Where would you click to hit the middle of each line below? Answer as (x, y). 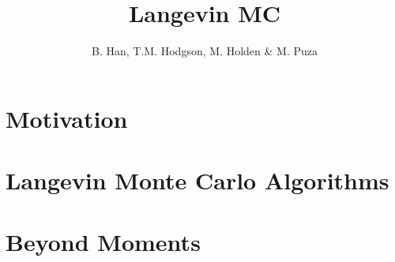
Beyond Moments (103, 242)
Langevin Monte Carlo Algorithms (197, 180)
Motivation (67, 118)
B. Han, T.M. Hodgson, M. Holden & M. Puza (205, 51)
